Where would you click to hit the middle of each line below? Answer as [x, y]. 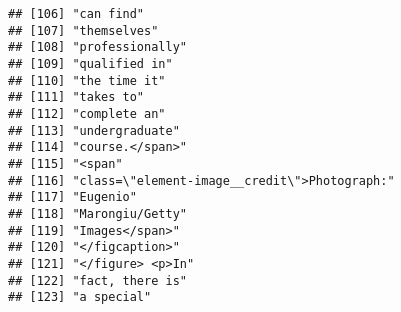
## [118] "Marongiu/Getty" [97, 213]
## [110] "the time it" [87, 80]
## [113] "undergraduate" [94, 130]
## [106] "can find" [76, 14]
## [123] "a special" [80, 297]
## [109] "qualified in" [90, 63]
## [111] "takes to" [76, 97]
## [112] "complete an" [87, 113]
